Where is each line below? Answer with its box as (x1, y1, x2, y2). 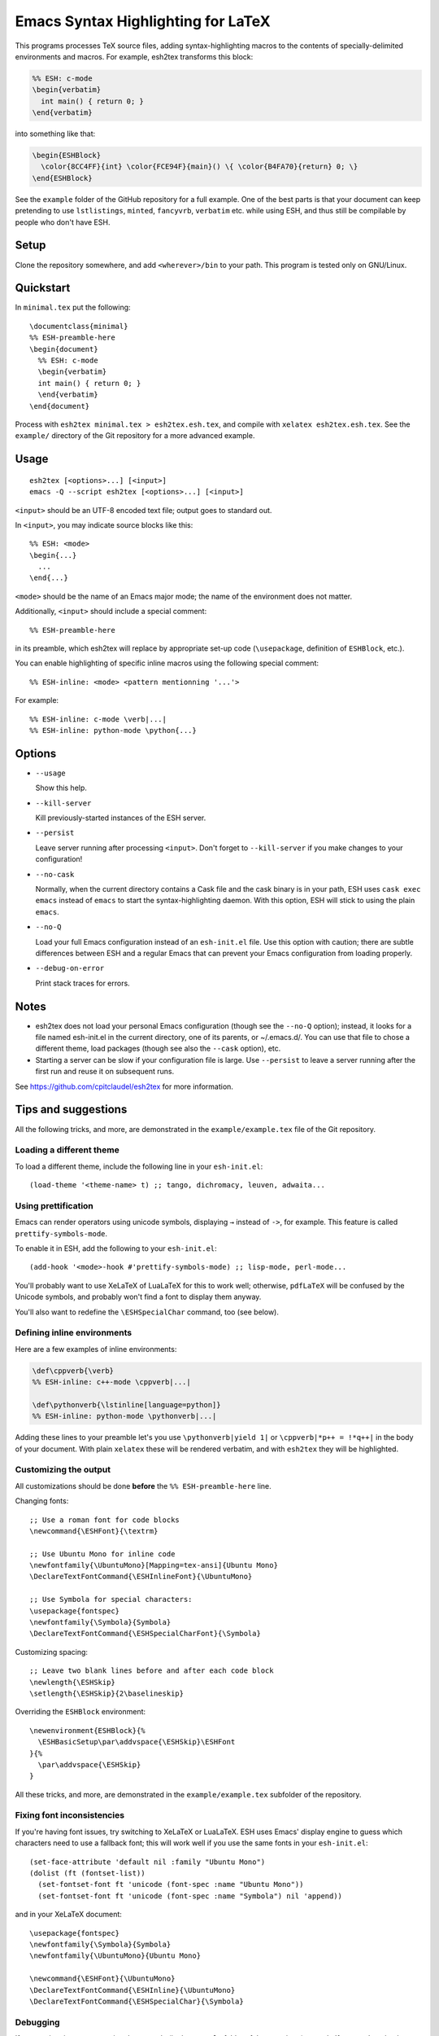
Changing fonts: (15, 1496, 69, 1506)
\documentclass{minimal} (29, 322, 128, 331)
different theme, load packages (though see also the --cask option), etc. (35, 1043, 281, 1054)
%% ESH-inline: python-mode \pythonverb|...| (32, 1411, 217, 1421)
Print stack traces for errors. (35, 978, 130, 988)
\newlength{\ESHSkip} (29, 1678, 115, 1687)
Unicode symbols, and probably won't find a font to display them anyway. (15, 1292, 262, 1302)
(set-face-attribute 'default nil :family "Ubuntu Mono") (29, 1857, 266, 1867)
